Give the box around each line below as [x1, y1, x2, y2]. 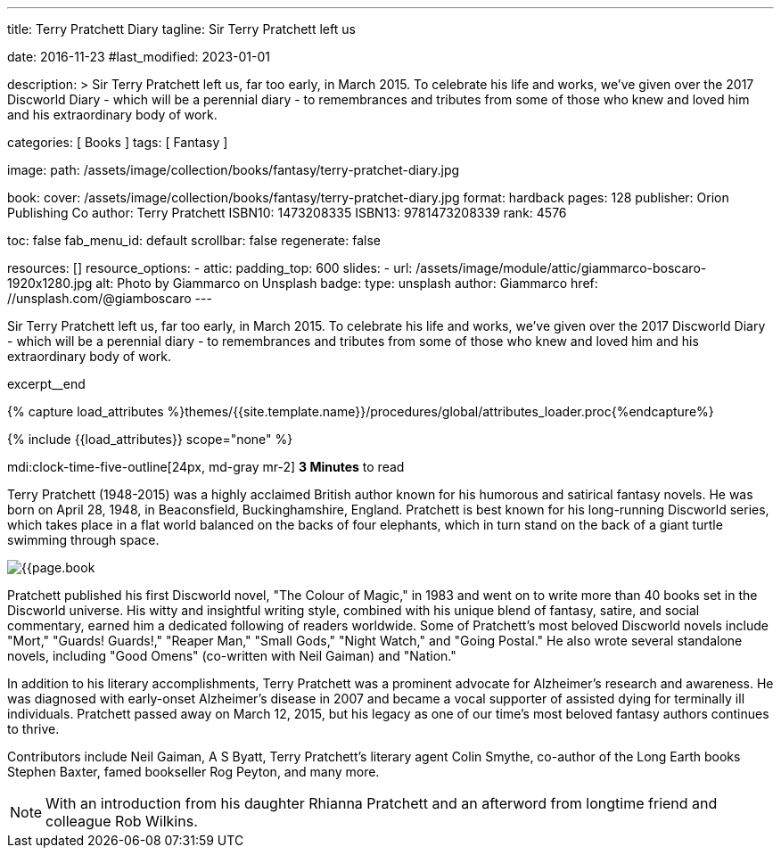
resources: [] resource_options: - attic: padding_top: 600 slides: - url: [7, 260, 413, 275]
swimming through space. [7, 532, 160, 547]
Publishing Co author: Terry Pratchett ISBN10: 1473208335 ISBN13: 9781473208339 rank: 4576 [7, 205, 567, 220]
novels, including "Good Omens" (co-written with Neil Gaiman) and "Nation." [7, 648, 456, 663]
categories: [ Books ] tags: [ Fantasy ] [7, 135, 228, 150]
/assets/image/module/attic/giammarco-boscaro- [415, 260, 707, 275]
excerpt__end [7, 376, 86, 391]
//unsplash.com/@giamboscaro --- [7, 291, 212, 306]
